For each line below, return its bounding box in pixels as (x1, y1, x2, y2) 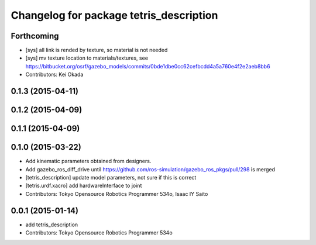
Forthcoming (11, 31, 59, 41)
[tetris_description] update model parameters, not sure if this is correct (25, 174, 197, 181)
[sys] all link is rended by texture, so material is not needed (25, 47, 168, 54)
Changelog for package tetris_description (11, 9, 218, 22)
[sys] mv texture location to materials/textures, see (25, 54, 149, 61)
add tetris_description (25, 221, 78, 228)
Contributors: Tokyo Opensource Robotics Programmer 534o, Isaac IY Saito (25, 190, 208, 197)
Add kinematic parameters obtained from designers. (25, 158, 152, 165)
